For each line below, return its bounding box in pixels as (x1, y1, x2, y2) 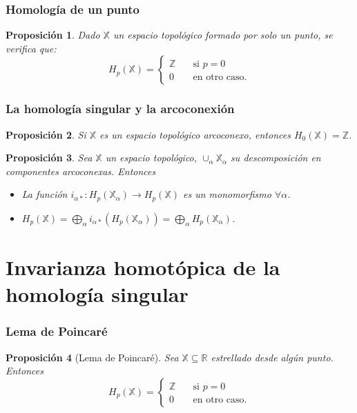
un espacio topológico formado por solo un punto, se (113, 28, 333, 42)
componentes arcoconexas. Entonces (6, 163, 156, 178)
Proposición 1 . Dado (6, 28, 100, 42)
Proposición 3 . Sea (6, 150, 93, 165)
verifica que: (6, 41, 57, 55)
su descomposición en (231, 150, 321, 165)
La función (21, 187, 68, 201)
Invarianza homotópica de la (6, 253, 280, 281)
